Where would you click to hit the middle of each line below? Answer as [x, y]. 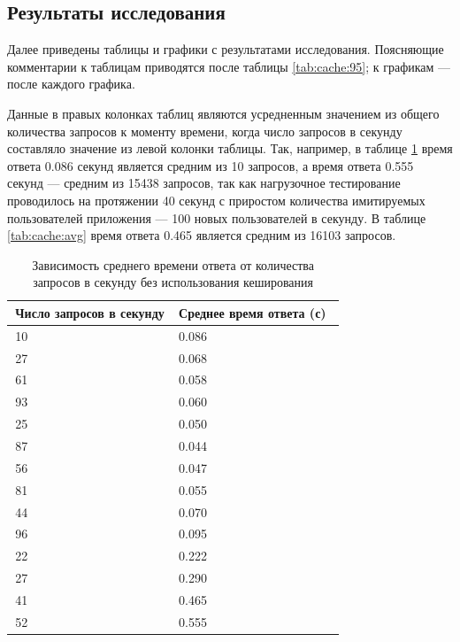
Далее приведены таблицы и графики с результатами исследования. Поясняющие [226, 49]
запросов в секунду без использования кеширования [173, 282]
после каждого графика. [71, 84]
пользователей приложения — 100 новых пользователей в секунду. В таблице [217, 217]
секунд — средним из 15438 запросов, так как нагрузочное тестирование [204, 183]
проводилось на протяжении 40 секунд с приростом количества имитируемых [216, 200]
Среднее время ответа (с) [253, 312]
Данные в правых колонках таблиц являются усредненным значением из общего [223, 113]
